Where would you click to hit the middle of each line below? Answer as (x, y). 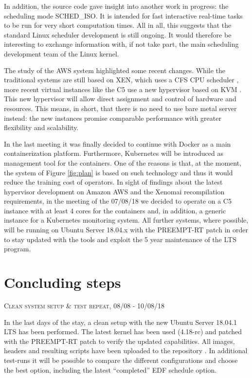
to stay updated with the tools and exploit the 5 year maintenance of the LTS (120, 239)
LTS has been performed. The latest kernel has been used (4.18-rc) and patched (123, 331)
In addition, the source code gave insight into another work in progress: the (116, 6)
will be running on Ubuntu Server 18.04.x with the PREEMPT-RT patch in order (126, 230)
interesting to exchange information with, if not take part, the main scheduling (121, 44)
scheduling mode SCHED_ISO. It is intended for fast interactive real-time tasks (123, 15)
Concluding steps (63, 282)
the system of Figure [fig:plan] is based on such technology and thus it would (118, 172)
